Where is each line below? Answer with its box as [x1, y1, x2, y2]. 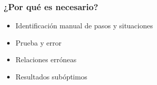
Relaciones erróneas [15, 54, 77, 65]
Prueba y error [15, 37, 61, 48]
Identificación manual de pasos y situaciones [15, 20, 153, 31]
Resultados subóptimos [15, 71, 87, 81]
